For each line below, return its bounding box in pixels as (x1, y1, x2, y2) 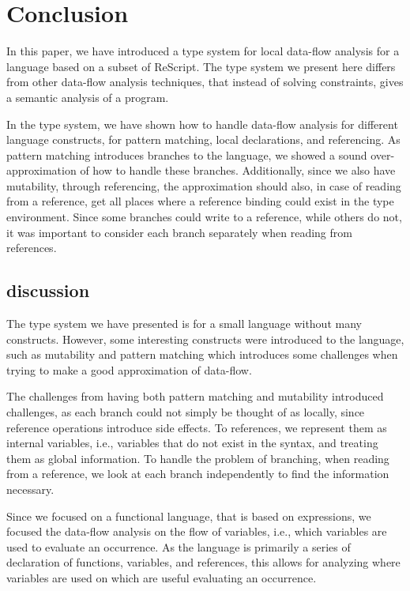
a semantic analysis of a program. (6, 88, 169, 105)
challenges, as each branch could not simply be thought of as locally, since (6, 404, 365, 420)
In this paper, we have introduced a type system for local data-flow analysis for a (6, 43, 400, 59)
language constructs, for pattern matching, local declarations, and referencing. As (6, 131, 401, 148)
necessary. (6, 480, 55, 497)
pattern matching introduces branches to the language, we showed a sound (6, 146, 367, 163)
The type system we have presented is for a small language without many (6, 315, 362, 332)
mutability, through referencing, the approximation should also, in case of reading (6, 177, 401, 194)
